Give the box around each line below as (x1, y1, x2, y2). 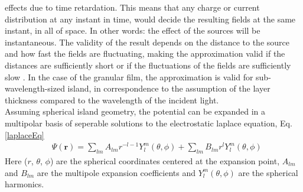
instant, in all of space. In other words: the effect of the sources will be (5, 24, 260, 37)
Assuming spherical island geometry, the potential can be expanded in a (5, 105, 266, 118)
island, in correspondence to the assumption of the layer (67, 82, 271, 95)
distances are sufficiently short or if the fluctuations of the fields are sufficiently (5, 58, 291, 71)
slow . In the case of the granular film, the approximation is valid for (5, 70, 253, 83)
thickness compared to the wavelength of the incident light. (5, 93, 219, 106)
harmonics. (5, 178, 44, 190)
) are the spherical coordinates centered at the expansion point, (50, 155, 280, 167)
